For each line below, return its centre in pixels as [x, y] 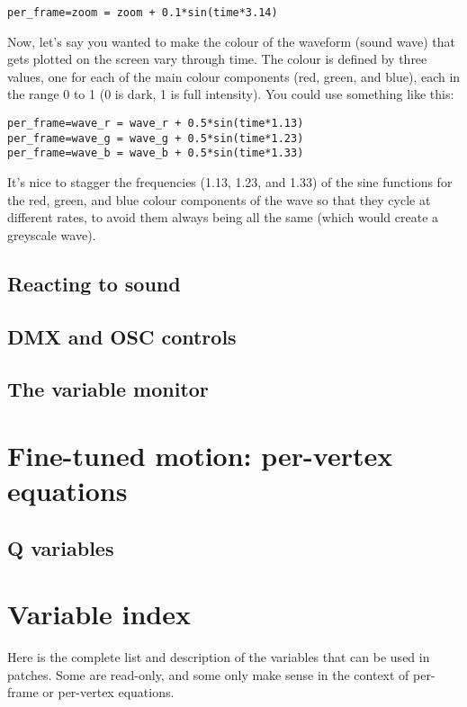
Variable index [99, 614]
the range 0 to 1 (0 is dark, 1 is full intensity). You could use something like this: [231, 94]
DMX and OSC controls [122, 336]
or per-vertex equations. [108, 692]
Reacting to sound [94, 283]
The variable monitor [108, 389]
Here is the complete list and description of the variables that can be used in [219, 657]
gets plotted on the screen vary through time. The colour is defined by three [217, 59]
